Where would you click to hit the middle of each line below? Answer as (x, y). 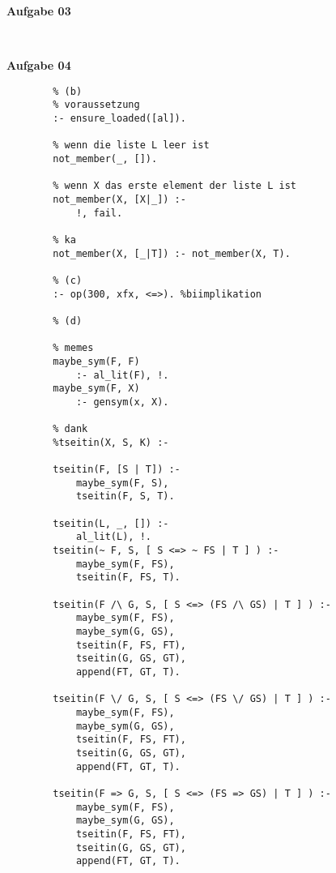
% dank (70, 429)
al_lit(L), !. (113, 537)
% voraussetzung (96, 105)
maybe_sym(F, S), (122, 483)
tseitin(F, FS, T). (128, 578)
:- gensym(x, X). (122, 402)
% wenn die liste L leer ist (131, 145)
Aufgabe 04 (39, 65)
